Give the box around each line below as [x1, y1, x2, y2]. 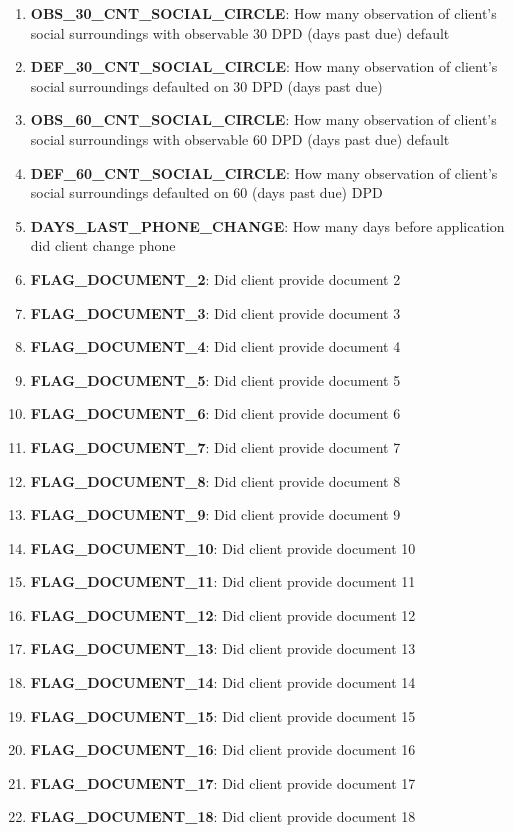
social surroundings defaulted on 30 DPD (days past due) [30, 75, 383, 96]
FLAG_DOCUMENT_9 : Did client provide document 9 [30, 504, 401, 525]
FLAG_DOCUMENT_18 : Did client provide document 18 [30, 806, 416, 827]
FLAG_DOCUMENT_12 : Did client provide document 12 [30, 604, 416, 625]
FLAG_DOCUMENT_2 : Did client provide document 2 [30, 268, 401, 289]
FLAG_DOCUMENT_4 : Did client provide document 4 [30, 336, 401, 357]
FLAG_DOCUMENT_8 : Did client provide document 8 [30, 470, 401, 491]
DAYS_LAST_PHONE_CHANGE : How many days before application [30, 215, 505, 236]
